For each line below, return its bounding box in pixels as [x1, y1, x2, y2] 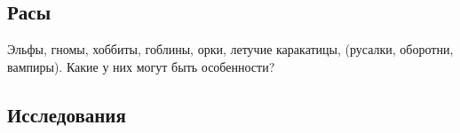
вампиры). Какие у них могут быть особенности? [7, 57, 275, 75]
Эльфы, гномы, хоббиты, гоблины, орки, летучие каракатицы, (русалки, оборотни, [7, 40, 454, 59]
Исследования [7, 100, 126, 128]
